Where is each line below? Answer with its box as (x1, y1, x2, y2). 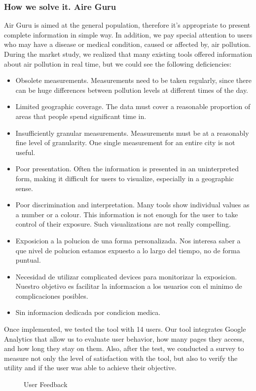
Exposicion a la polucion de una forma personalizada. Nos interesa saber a (15, 235, 241, 245)
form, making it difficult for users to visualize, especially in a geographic (15, 173, 234, 183)
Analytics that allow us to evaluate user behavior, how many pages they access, (4, 333, 244, 344)
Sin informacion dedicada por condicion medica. (15, 307, 161, 317)
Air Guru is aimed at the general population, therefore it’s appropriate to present (4, 20, 251, 30)
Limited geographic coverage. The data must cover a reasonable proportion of (15, 101, 251, 112)
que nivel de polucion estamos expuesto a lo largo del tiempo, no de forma (15, 245, 240, 255)
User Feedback (24, 379, 68, 390)
